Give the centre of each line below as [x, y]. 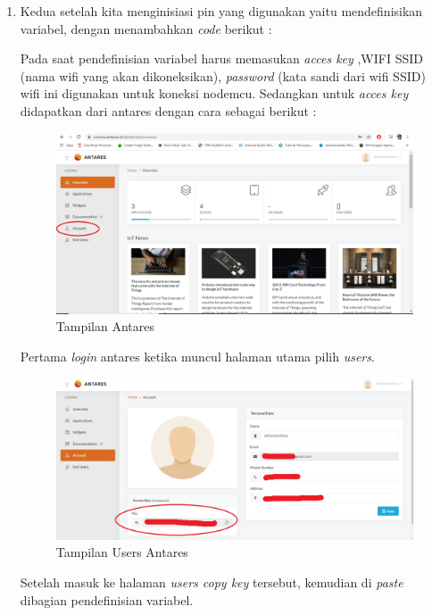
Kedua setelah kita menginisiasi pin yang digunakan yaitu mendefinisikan [221, 11]
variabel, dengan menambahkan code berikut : [146, 28]
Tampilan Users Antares [122, 552]
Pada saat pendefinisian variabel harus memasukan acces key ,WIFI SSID [221, 58]
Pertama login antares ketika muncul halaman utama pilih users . [197, 356]
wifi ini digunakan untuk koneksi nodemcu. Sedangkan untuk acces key [214, 93]
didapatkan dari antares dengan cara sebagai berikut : [168, 110]
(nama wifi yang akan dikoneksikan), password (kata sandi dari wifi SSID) [223, 75]
